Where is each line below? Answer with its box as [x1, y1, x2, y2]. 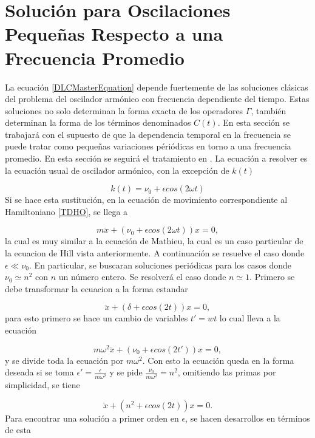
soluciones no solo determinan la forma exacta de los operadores [5, 104, 243, 117]
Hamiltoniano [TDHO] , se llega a [5, 205, 128, 217]
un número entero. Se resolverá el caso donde [58, 270, 226, 283]
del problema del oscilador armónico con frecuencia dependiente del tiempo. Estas [5, 92, 310, 105]
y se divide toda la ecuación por [5, 354, 124, 366]
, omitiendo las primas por [177, 366, 276, 378]
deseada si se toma [5, 366, 74, 378]
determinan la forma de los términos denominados [5, 116, 191, 129]
